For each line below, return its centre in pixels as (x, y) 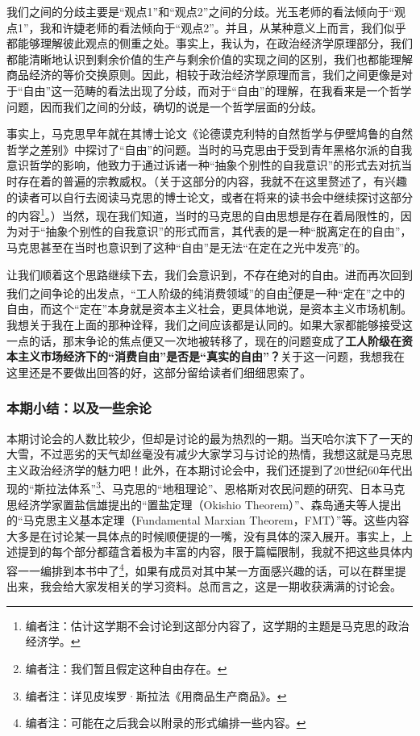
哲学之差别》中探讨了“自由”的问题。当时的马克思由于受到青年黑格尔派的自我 (210, 149)
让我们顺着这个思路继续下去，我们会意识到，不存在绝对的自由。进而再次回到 (210, 274)
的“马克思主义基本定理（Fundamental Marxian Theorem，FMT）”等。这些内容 (208, 520)
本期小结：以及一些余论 (79, 408)
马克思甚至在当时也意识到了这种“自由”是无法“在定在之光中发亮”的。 (187, 247)
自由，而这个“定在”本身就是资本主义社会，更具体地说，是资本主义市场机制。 (210, 309)
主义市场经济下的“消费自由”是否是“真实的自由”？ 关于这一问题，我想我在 (211, 356)
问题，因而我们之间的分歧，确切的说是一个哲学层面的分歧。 (164, 106)
